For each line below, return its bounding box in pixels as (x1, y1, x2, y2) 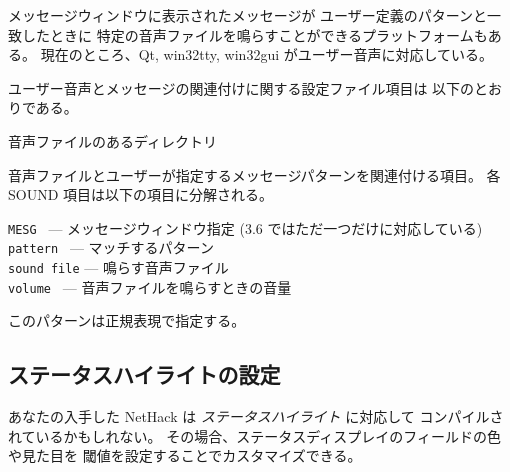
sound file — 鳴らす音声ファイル (8, 257, 229, 278)
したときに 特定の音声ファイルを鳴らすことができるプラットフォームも (21, 24, 488, 45)
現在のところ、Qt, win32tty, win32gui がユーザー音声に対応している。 (40, 44, 494, 65)
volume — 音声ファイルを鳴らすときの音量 (8, 276, 292, 297)
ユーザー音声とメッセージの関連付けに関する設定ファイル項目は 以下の (8, 77, 475, 98)
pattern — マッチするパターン (8, 237, 214, 258)
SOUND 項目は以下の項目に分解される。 (8, 184, 274, 205)
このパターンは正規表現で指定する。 (8, 310, 246, 331)
